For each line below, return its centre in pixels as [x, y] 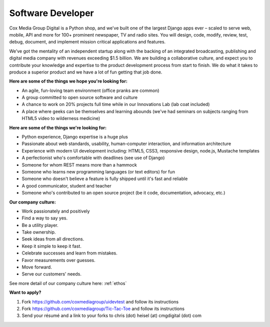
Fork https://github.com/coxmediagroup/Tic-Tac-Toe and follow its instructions [103, 308]
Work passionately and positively [56, 211]
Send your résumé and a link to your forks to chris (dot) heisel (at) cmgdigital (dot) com [112, 315]
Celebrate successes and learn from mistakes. [69, 253]
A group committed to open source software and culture [80, 97]
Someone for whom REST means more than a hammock [79, 164]
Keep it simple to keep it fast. [52, 246]
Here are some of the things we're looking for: [58, 127]
